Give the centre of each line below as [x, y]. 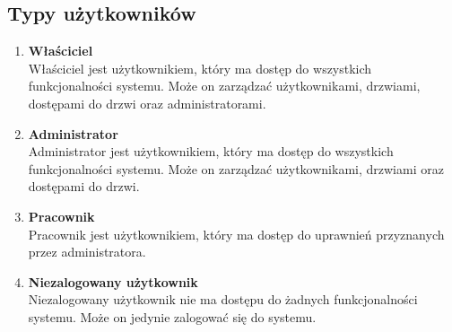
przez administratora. [87, 252]
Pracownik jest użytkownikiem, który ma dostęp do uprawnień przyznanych [236, 234]
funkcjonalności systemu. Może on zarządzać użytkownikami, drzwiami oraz [236, 168]
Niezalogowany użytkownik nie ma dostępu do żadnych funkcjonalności [223, 299]
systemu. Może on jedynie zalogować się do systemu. [172, 316]
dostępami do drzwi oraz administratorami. [147, 103]
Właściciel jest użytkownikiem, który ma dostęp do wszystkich [200, 68]
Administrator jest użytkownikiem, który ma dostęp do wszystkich [211, 151]
